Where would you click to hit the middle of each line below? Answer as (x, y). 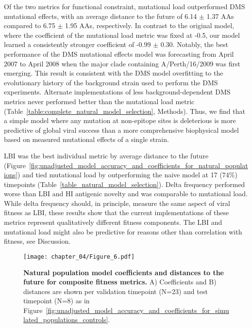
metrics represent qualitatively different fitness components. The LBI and (113, 222)
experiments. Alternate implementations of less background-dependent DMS (117, 92)
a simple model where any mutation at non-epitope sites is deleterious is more (120, 120)
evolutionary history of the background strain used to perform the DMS (111, 82)
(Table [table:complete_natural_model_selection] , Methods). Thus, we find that (125, 111)
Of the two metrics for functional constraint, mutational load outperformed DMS (125, 6)
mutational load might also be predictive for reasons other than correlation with (123, 231)
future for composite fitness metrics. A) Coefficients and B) (120, 282)
